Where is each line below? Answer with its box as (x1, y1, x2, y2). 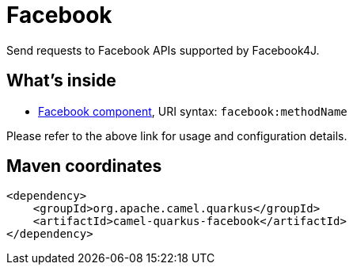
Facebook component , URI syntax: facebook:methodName (38, 104, 347, 118)
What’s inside (6, 71, 116, 91)
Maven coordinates (6, 156, 162, 177)
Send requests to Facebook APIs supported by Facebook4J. (6, 43, 320, 57)
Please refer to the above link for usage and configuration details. (6, 128, 347, 143)
